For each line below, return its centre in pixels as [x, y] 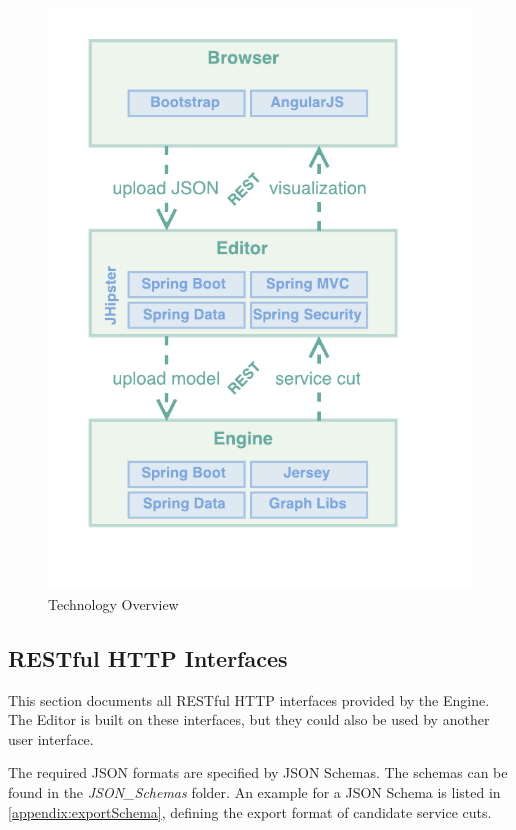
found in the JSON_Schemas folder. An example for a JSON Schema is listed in [254, 791]
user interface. [51, 738]
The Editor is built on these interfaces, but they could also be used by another [249, 719]
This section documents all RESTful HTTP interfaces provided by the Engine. [249, 699]
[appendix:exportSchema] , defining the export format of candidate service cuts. [250, 811]
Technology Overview [113, 603]
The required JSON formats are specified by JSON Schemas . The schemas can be [258, 772]
